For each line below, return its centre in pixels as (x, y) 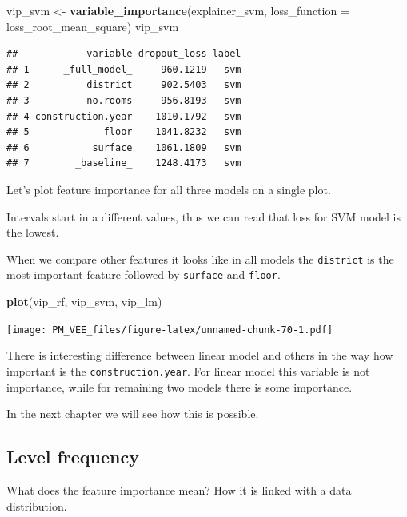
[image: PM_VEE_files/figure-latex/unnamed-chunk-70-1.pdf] (170, 330)
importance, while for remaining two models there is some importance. (180, 386)
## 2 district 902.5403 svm (124, 85)
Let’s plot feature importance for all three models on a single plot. (169, 189)
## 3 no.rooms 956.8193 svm (124, 100)
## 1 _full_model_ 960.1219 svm (124, 69)
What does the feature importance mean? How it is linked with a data (179, 489)
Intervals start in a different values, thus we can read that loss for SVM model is (204, 216)
